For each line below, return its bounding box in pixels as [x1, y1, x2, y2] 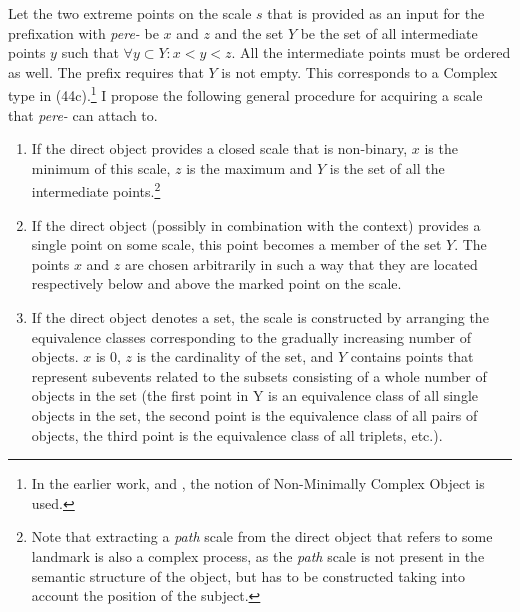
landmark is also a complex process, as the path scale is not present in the [31, 545, 485, 566]
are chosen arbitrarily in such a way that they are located [124, 253, 478, 274]
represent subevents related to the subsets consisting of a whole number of [31, 365, 487, 386]
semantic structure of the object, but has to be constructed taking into [31, 565, 466, 586]
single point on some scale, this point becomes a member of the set [31, 234, 442, 255]
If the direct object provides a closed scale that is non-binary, [31, 138, 408, 159]
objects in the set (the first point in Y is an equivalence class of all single [31, 385, 479, 406]
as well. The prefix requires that [8, 61, 204, 82]
